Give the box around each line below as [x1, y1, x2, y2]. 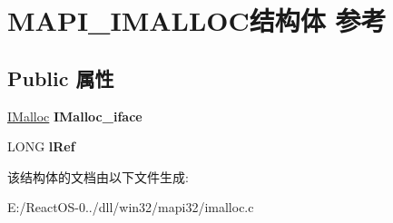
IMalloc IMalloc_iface [7, 106, 142, 125]
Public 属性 [7, 63, 114, 92]
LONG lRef [7, 137, 75, 156]
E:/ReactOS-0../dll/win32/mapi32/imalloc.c [7, 198, 254, 217]
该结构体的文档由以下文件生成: [7, 167, 189, 186]
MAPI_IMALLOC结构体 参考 [7, 2, 387, 39]
